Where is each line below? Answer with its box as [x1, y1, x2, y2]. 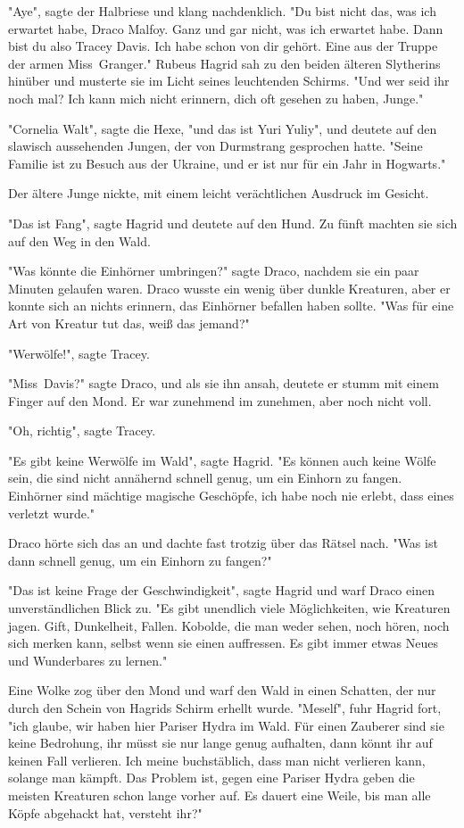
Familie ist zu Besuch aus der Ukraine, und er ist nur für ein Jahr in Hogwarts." [8, 153, 446, 172]
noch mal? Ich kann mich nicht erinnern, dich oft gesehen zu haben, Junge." [8, 88, 424, 107]
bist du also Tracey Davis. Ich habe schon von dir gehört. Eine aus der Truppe [8, 37, 438, 55]
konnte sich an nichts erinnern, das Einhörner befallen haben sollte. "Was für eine [8, 296, 454, 315]
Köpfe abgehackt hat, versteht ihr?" [8, 803, 203, 822]
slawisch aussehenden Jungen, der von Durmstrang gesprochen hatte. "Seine [8, 137, 423, 155]
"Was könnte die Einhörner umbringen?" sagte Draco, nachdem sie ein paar [8, 261, 419, 280]
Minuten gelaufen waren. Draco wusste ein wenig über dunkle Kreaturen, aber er [8, 278, 451, 297]
